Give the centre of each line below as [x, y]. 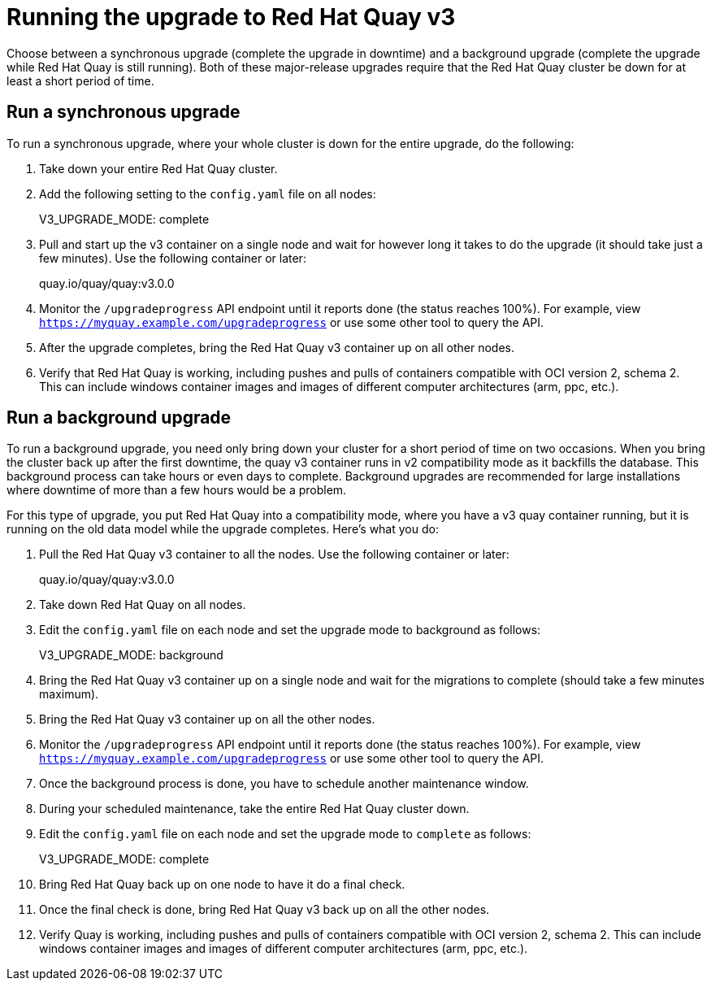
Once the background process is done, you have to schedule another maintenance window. [284, 784]
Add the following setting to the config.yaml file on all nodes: [208, 193]
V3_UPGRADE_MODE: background [131, 655]
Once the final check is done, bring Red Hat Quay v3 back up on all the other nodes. [264, 910]
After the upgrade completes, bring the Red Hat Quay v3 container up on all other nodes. [277, 347]
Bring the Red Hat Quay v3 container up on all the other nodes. [207, 720]
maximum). [69, 694]
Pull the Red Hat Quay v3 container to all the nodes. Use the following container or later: [274, 554]
